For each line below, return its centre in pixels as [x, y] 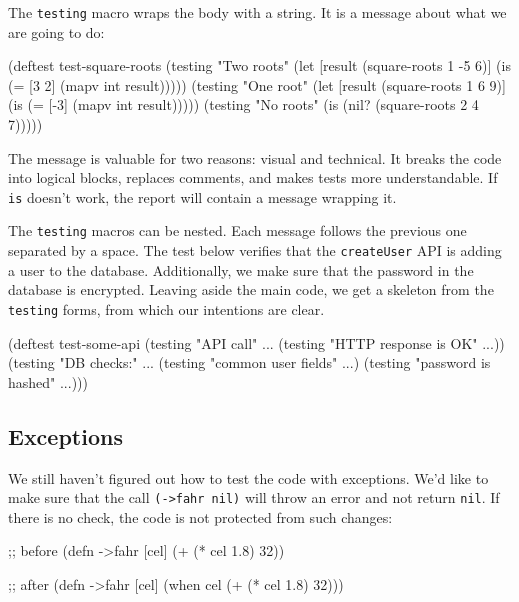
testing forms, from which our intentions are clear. [166, 308]
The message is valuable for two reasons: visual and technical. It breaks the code [255, 157]
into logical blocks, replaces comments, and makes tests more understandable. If [253, 177]
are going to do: [56, 31]
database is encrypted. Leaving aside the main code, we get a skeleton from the [251, 289]
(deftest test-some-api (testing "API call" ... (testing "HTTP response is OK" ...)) [256, 342]
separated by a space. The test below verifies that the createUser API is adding [255, 250]
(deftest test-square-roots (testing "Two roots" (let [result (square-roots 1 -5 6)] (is [259, 65]
